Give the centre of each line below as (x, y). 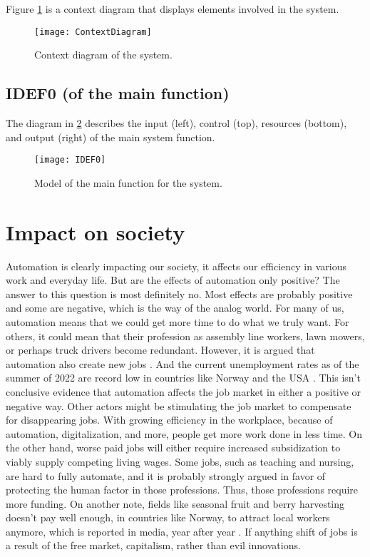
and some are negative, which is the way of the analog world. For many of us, (175, 308)
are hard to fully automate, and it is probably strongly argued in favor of (166, 475)
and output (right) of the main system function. (111, 137)
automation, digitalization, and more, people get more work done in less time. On (184, 433)
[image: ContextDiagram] (93, 32)
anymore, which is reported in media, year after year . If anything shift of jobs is (182, 531)
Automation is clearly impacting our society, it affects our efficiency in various (176, 266)
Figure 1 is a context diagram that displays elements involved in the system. (173, 9)
